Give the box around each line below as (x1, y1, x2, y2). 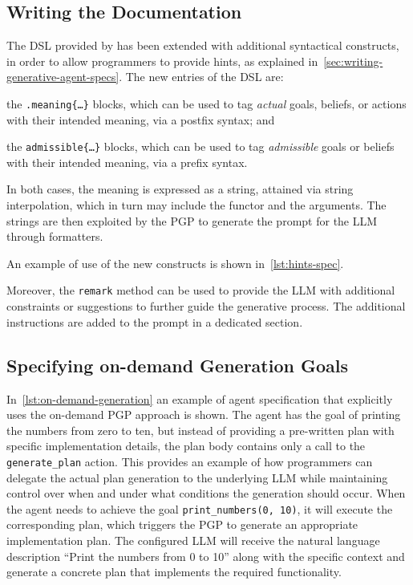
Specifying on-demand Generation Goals (6, 352, 349, 377)
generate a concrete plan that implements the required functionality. (6, 563, 342, 580)
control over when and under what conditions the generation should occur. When (6, 485, 406, 502)
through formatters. (6, 228, 103, 245)
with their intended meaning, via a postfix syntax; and (6, 111, 275, 128)
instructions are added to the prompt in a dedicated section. (6, 313, 303, 330)
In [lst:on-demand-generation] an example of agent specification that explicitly (6, 390, 393, 407)
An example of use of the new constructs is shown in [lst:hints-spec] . (6, 254, 344, 271)
